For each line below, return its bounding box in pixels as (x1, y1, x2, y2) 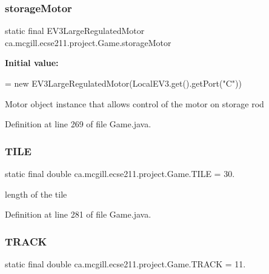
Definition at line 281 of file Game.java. (5, 208, 151, 221)
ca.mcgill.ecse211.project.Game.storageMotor (5, 36, 171, 48)
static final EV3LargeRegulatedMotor (5, 24, 145, 37)
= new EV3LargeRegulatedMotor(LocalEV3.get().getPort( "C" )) (5, 77, 242, 89)
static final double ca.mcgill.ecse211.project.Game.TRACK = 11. (5, 258, 246, 270)
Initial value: (5, 56, 59, 69)
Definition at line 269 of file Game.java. (5, 118, 151, 130)
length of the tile (5, 187, 67, 200)
